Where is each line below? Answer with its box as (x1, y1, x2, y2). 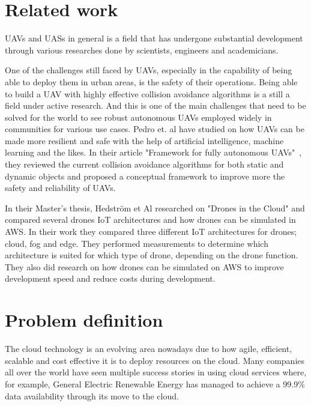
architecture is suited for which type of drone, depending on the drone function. (5, 249, 298, 261)
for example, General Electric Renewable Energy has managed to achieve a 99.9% (5, 377, 305, 390)
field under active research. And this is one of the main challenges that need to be (5, 99, 306, 112)
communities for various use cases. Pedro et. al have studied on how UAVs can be (5, 123, 304, 135)
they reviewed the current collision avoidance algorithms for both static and (5, 158, 284, 171)
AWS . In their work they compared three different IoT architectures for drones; (5, 225, 297, 238)
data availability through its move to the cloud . (5, 389, 179, 402)
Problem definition (5, 308, 163, 332)
